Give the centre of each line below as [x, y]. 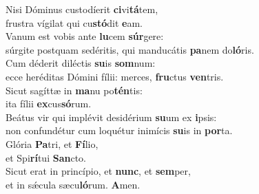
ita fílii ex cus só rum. [49, 104]
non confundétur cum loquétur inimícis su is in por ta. [119, 130]
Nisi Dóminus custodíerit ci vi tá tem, [82, 9]
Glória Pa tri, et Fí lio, [52, 143]
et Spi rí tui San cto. [46, 157]
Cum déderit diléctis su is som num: [81, 63]
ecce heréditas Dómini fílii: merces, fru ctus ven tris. [115, 76]
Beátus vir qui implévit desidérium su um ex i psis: [111, 117]
